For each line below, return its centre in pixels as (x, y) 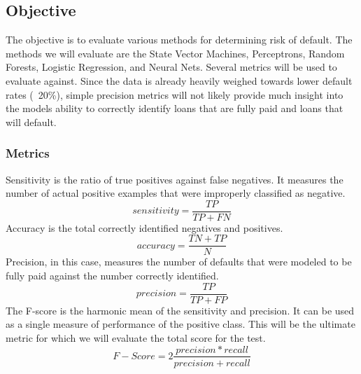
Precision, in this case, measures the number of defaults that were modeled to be (179, 262)
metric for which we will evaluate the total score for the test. (136, 337)
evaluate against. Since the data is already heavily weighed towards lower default (179, 80)
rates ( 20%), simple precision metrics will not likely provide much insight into (175, 94)
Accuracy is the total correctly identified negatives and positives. (144, 227)
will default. (31, 122)
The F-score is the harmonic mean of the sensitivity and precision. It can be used (180, 310)
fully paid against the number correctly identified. (112, 276)
